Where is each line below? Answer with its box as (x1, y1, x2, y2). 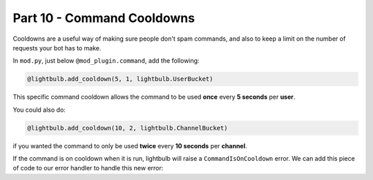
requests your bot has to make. (12, 43, 102, 52)
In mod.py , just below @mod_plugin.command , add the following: (12, 57, 200, 65)
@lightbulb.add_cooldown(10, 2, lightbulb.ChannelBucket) (27, 124, 228, 132)
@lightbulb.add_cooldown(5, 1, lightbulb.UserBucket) (27, 75, 213, 83)
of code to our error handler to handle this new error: (12, 164, 164, 172)
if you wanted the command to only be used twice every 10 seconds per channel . (12, 141, 248, 150)
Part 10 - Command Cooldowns (12, 10, 195, 26)
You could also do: (12, 106, 66, 114)
